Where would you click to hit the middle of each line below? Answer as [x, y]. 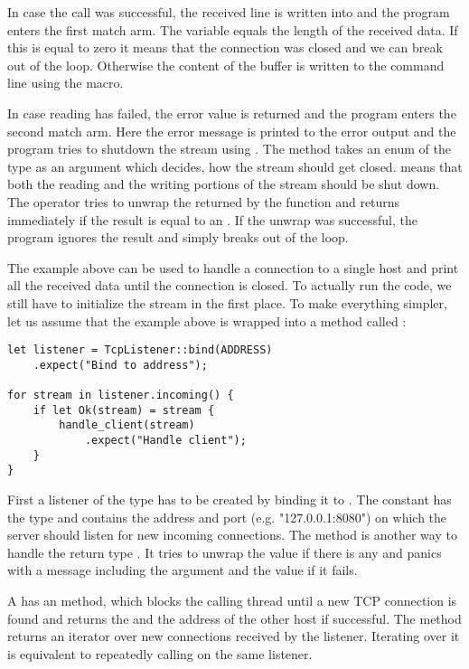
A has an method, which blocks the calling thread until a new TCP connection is [232, 600]
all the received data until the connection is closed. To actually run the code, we [230, 285]
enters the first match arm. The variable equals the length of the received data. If [233, 29]
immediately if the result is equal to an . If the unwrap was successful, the [212, 219]
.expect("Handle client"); [165, 441]
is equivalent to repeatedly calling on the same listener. [160, 653]
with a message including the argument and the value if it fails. [183, 570]
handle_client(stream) [127, 425]
